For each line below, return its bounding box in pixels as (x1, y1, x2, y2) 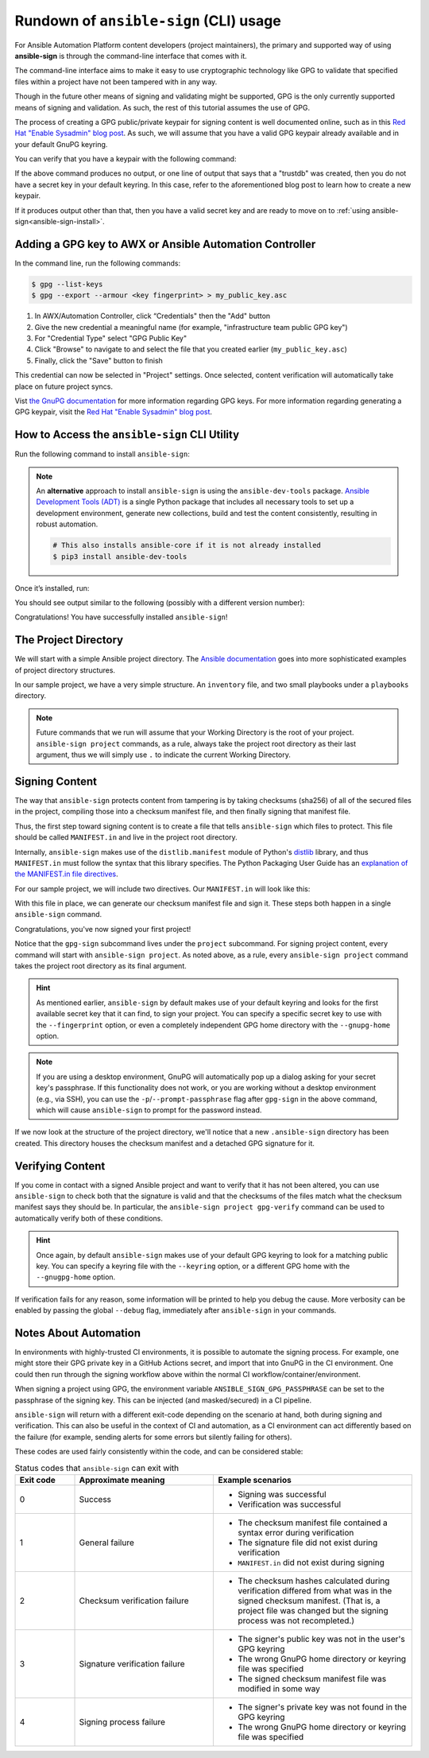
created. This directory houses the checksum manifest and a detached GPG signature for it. (14, 1138, 315, 1148)
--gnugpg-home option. (36, 1272, 116, 1282)
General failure (79, 1537, 134, 1548)
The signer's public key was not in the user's (238, 1633, 405, 1644)
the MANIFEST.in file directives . (14, 869, 118, 879)
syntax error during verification (238, 1527, 354, 1538)
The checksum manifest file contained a (238, 1517, 388, 1528)
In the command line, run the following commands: (14, 258, 181, 268)
